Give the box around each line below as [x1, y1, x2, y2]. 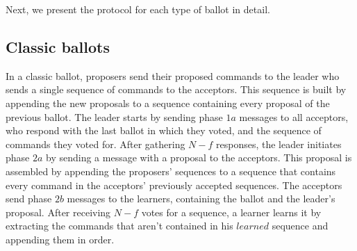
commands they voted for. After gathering [6, 136, 185, 151]
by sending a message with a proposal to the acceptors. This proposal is [46, 150, 352, 165]
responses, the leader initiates [216, 136, 342, 151]
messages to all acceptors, [239, 109, 349, 124]
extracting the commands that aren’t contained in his [6, 218, 233, 233]
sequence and [272, 218, 329, 233]
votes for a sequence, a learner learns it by [141, 204, 322, 219]
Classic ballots [6, 35, 110, 57]
